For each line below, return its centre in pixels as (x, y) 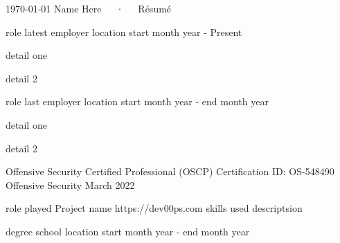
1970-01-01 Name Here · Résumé (89, 8)
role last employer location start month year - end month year (137, 101)
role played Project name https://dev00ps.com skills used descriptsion (154, 208)
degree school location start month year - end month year (128, 231)
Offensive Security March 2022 (70, 184)
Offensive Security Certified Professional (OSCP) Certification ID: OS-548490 (170, 171)
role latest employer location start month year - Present (124, 31)
